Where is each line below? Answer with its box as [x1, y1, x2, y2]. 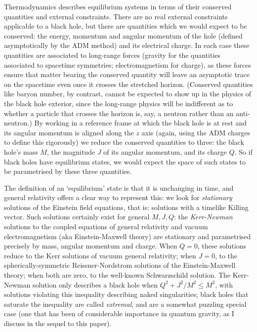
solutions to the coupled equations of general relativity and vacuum [4, 221, 208, 232]
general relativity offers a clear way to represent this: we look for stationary [4, 192, 232, 203]
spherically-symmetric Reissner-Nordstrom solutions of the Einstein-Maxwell [4, 260, 236, 270]
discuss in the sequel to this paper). [4, 318, 112, 328]
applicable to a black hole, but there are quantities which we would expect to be [4, 21, 247, 31]
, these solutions [197, 241, 246, 251]
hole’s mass [4, 146, 38, 157]
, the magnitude [46, 146, 95, 157]
